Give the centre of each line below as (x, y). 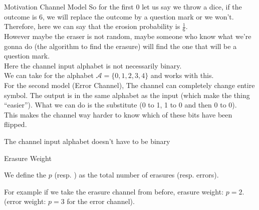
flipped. (16, 124)
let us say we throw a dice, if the (192, 6)
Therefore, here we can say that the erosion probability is (92, 26)
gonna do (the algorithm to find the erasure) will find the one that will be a (120, 46)
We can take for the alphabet (49, 75)
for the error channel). (101, 201)
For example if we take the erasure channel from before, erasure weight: (114, 191)
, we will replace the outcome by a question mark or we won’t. (138, 16)
